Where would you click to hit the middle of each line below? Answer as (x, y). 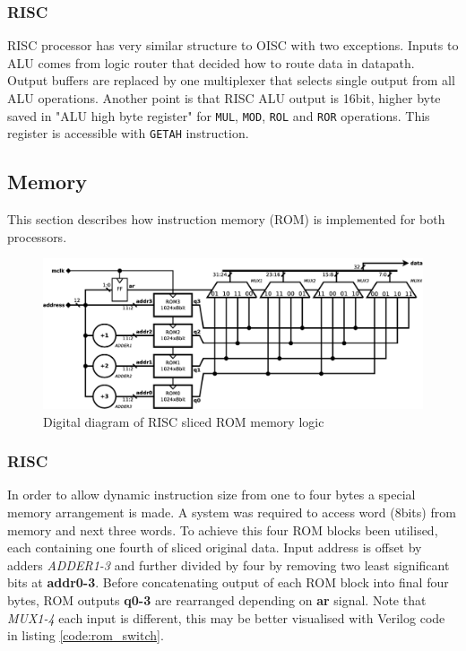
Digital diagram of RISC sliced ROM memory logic (184, 421)
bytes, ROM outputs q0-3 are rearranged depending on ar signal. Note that (217, 599)
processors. (37, 236)
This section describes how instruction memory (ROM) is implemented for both (226, 219)
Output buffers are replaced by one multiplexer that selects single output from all (231, 80)
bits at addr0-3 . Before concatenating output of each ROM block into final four (228, 582)
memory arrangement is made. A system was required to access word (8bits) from (232, 512)
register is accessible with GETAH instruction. (128, 133)
